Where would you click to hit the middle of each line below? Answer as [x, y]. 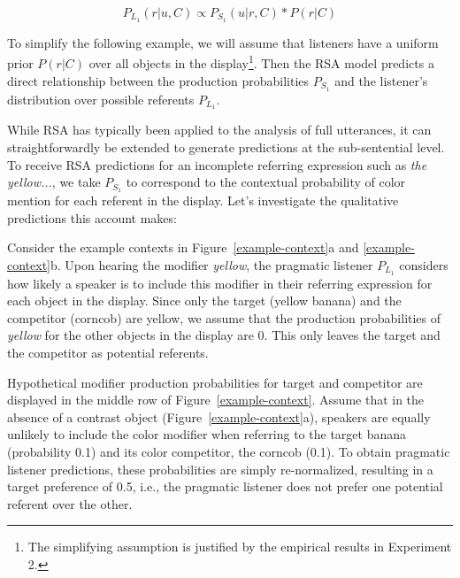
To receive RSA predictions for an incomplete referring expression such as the [217, 164]
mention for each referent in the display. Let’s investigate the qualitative [203, 200]
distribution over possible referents [101, 99]
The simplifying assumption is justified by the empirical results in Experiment [240, 547]
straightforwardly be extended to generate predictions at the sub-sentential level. [226, 147]
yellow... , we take [54, 182]
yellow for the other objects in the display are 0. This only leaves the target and [224, 335]
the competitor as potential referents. [108, 353]
